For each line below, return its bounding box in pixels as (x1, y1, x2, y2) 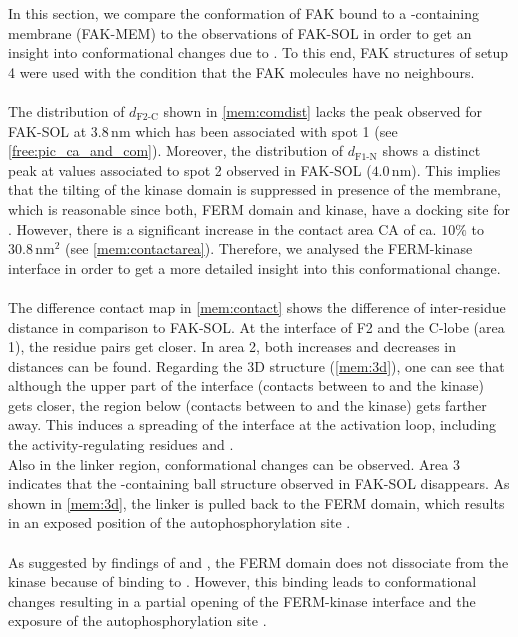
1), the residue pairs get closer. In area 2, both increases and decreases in (8, 336, 456, 357)
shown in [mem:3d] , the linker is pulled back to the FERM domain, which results (8, 492, 505, 513)
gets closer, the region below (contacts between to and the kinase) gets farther (8, 394, 487, 415)
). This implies (411, 159, 501, 180)
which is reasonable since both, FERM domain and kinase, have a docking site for (8, 198, 510, 219)
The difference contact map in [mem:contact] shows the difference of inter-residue (8, 296, 506, 317)
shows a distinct (382, 140, 481, 161)
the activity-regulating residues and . (8, 434, 234, 455)
